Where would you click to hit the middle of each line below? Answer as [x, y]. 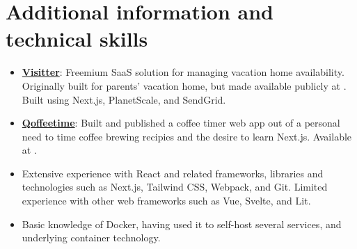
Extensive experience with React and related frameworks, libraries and [173, 173]
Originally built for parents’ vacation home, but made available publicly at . [184, 85]
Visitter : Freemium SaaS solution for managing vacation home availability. [183, 72]
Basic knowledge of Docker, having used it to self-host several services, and [182, 224]
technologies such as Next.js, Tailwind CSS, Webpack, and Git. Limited [175, 187]
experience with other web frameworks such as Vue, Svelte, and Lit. [166, 201]
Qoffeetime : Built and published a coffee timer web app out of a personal [181, 123]
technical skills [77, 39]
